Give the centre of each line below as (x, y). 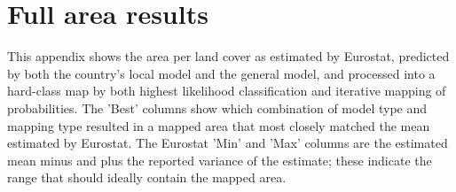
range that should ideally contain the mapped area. (147, 177)
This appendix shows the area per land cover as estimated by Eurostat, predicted (228, 56)
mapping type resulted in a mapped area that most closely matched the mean (219, 125)
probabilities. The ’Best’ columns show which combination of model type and (217, 108)
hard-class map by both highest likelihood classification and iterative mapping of (227, 91)
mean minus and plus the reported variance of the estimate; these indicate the (220, 160)
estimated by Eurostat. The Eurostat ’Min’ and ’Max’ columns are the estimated (228, 143)
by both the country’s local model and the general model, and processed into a (221, 73)
